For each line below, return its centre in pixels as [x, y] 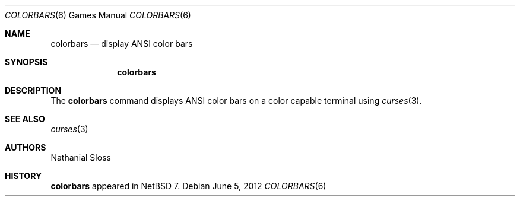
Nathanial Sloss [81, 157]
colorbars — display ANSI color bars [122, 44]
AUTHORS [26, 147]
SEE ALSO [25, 119]
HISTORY [23, 176]
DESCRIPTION [33, 90]
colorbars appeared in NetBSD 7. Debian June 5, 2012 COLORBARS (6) [188, 186]
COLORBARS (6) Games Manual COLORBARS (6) [98, 15]
